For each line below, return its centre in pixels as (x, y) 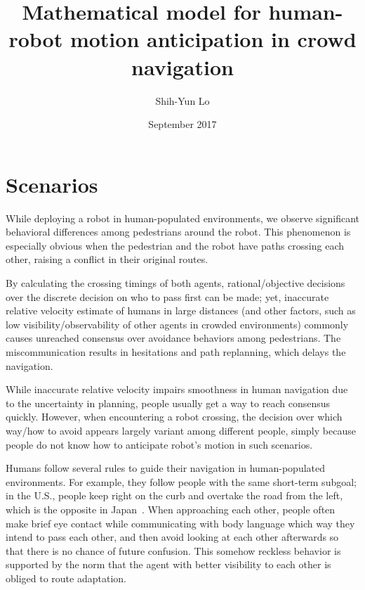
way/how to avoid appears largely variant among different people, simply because (181, 430)
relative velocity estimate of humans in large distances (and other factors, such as (181, 310)
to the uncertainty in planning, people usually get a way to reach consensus (168, 403)
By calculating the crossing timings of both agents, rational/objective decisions (175, 283)
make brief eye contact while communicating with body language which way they (180, 523)
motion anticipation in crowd (213, 39)
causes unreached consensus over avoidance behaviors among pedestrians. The (173, 338)
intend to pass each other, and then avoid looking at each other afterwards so (172, 537)
